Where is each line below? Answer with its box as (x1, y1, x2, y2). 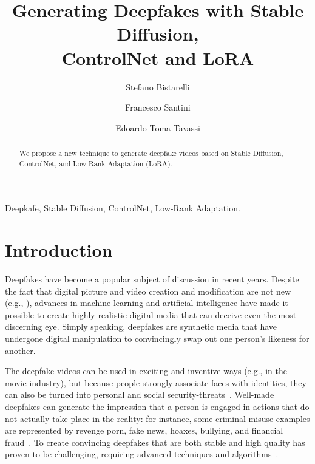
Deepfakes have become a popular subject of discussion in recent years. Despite (5, 273, 299, 285)
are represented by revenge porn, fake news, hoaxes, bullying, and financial (5, 424, 283, 437)
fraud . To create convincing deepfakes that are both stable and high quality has (5, 435, 305, 448)
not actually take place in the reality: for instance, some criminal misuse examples (5, 412, 310, 425)
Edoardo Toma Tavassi (115, 121, 200, 134)
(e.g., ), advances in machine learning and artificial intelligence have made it (5, 296, 288, 309)
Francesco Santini (125, 101, 191, 114)
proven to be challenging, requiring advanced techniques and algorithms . (5, 448, 279, 460)
